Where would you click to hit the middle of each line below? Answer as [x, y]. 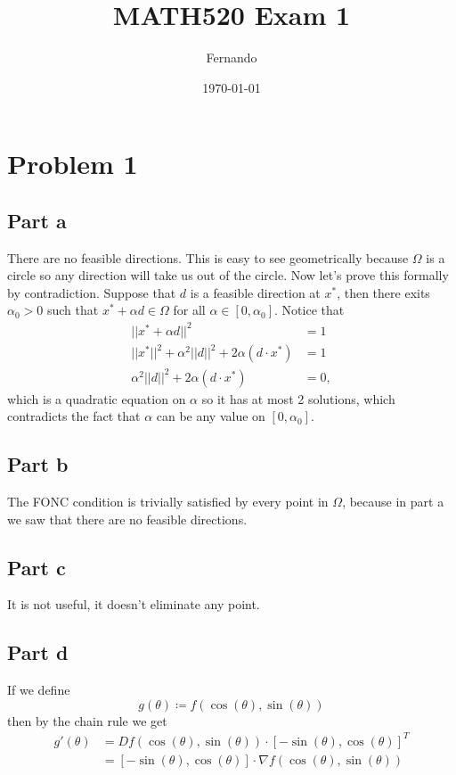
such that [73, 310]
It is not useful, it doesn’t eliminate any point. [134, 604]
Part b [38, 464]
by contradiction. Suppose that [92, 292]
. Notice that [309, 310]
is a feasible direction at [255, 292]
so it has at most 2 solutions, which [298, 398]
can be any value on [211, 416]
